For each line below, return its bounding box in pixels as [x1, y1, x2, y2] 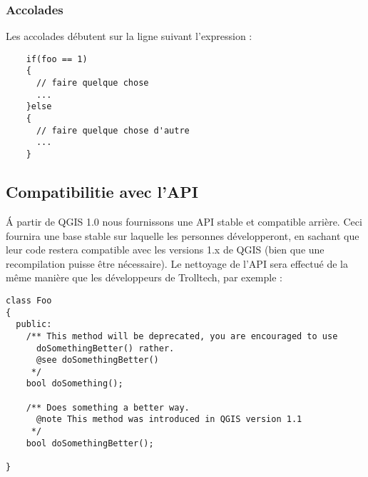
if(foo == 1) [26, 54, 88, 64]
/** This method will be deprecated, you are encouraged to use [26, 331, 338, 341]
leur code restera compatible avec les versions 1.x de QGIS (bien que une [6, 242, 324, 257]
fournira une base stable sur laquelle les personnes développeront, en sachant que [6, 228, 359, 243]
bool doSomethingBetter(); [26, 438, 154, 448]
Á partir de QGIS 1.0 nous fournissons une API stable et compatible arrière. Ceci [6, 214, 362, 229]
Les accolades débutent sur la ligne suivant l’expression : [6, 29, 252, 44]
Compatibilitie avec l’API [6, 181, 198, 203]
